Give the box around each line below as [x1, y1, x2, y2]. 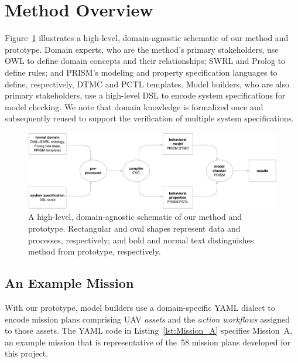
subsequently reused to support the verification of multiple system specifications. [5, 112, 294, 124]
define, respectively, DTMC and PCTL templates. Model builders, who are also [5, 77, 289, 90]
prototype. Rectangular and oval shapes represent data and [28, 222, 241, 235]
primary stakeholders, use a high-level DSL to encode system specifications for [5, 89, 286, 101]
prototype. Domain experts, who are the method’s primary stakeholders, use [5, 43, 279, 55]
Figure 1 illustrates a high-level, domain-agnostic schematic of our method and [5, 32, 289, 44]
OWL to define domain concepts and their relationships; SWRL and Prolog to [5, 55, 286, 67]
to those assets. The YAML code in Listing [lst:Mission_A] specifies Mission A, [5, 324, 292, 337]
